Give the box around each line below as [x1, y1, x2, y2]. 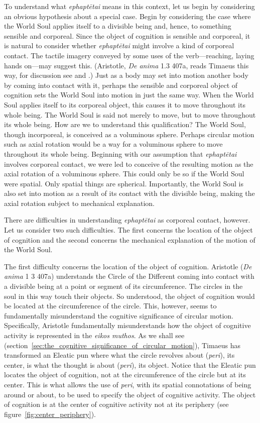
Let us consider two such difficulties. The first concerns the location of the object [4, 225, 253, 235]
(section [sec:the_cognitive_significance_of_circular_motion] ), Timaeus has [4, 340, 241, 350]
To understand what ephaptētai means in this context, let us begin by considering [4, 1, 255, 11]
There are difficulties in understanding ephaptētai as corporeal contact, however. [4, 215, 250, 225]
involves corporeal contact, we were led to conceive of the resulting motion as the [4, 158, 253, 169]
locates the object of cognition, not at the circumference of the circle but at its [4, 369, 246, 380]
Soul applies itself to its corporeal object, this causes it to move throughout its [4, 99, 245, 110]
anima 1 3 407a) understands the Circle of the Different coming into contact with [4, 271, 254, 281]
